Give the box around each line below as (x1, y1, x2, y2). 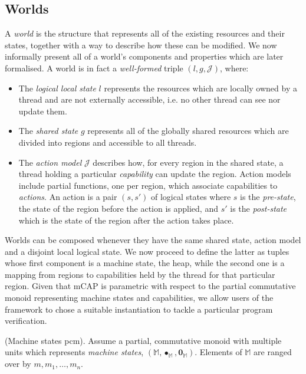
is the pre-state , (240, 191, 296, 203)
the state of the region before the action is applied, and (18, 202, 218, 214)
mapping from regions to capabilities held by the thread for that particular (5, 268, 275, 280)
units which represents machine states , (5, 346, 144, 358)
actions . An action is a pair (18, 191, 117, 203)
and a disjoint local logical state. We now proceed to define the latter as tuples (5, 245, 289, 257)
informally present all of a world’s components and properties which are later (5, 50, 284, 63)
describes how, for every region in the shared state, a (93, 156, 284, 168)
